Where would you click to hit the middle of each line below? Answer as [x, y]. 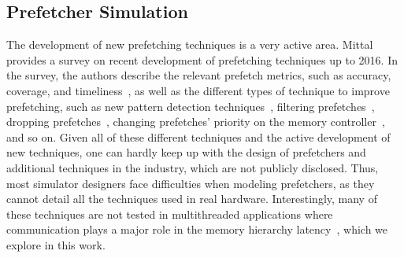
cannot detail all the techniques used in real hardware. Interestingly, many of [192, 199]
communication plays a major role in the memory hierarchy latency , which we [197, 229]
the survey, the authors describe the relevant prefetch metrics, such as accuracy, [199, 75]
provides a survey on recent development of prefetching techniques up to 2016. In [202, 59]
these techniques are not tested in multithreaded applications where [170, 214]
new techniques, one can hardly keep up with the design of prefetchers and [186, 152]
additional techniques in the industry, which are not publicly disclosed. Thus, [193, 167]
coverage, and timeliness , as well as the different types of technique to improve [198, 90]
